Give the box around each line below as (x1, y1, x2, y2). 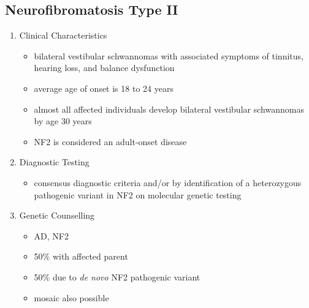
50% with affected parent (34, 250, 128, 263)
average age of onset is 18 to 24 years (34, 81, 174, 94)
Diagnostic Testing (19, 156, 90, 168)
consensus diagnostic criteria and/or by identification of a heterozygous (34, 176, 302, 189)
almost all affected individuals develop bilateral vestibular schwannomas (34, 102, 304, 115)
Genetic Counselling (19, 209, 95, 222)
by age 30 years (34, 115, 92, 127)
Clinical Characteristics (19, 29, 107, 42)
